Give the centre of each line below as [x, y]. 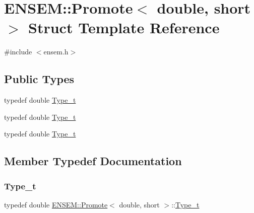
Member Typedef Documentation [93, 161]
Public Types [39, 79]
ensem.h [56, 52]
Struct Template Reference [124, 27]
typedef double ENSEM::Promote [56, 204]
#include [18, 52]
